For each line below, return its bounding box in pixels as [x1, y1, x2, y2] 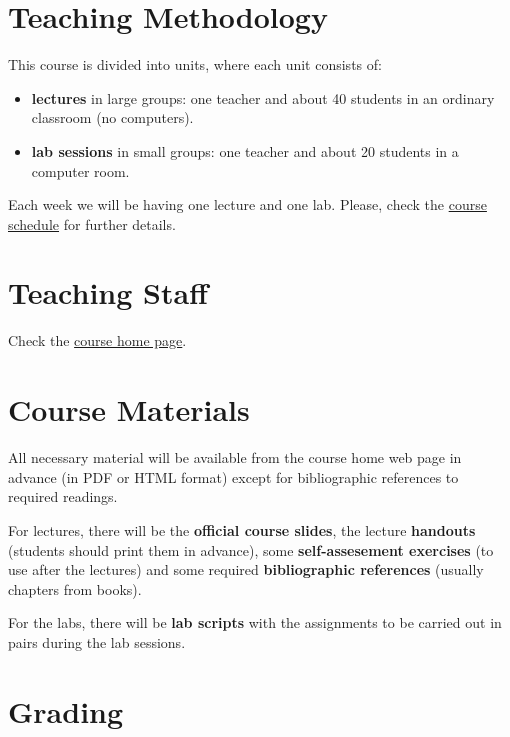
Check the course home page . [8, 330, 187, 351]
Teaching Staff [8, 272, 208, 313]
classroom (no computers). [31, 107, 194, 128]
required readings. [8, 486, 118, 507]
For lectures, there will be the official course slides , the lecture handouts [8, 519, 476, 540]
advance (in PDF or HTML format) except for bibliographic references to [8, 466, 459, 487]
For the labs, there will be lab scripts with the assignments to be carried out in [8, 612, 502, 633]
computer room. [31, 160, 130, 181]
